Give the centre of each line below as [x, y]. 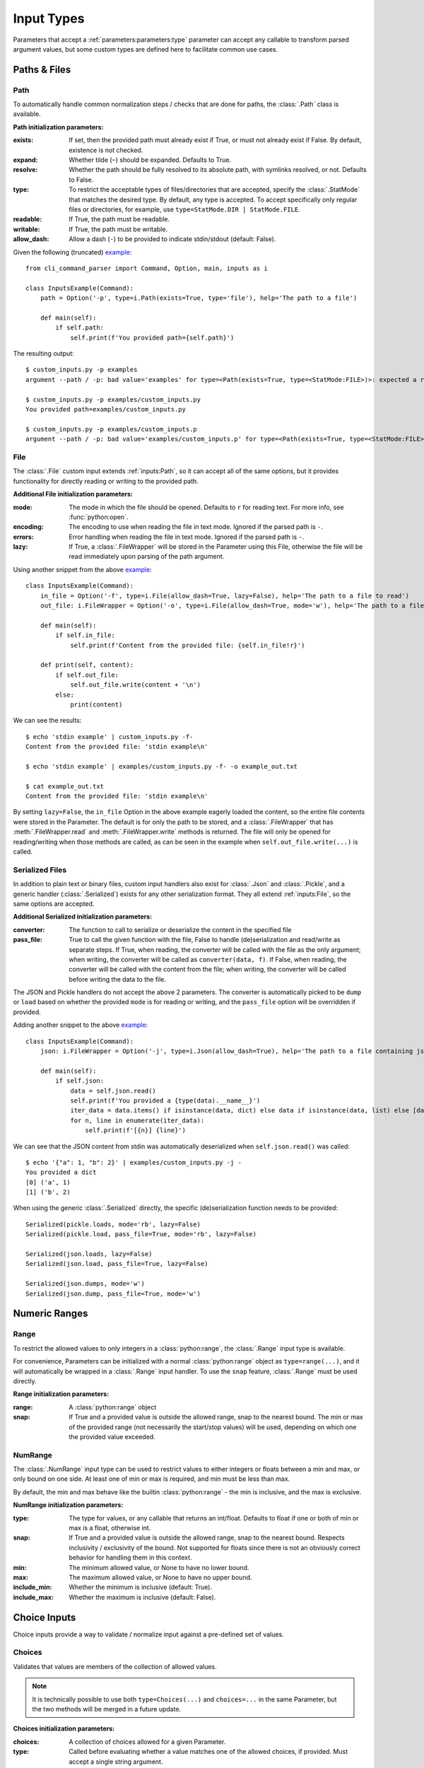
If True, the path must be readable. [119, 219]
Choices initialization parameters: [64, 1728]
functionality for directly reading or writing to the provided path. [106, 481]
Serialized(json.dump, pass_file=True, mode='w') [113, 1293]
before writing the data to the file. [117, 979]
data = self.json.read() [113, 1091]
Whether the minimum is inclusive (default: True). [140, 1587]
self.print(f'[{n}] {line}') [136, 1130]
